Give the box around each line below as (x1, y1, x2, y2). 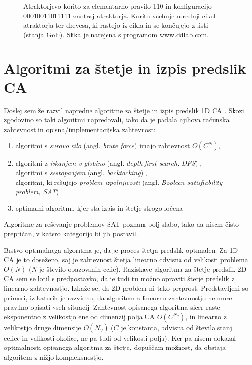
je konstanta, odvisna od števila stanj (121, 322, 232, 332)
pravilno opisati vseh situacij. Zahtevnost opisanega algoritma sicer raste (4, 302, 220, 312)
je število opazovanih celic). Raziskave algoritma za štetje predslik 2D (39, 264, 247, 274)
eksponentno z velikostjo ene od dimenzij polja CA (4, 311, 155, 321)
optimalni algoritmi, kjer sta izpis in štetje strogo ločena (15, 202, 183, 213)
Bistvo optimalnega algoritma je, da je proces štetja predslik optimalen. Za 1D (4, 245, 238, 255)
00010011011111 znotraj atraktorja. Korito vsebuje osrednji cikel (23, 10, 216, 20)
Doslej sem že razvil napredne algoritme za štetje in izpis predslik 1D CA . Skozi (4, 105, 244, 115)
